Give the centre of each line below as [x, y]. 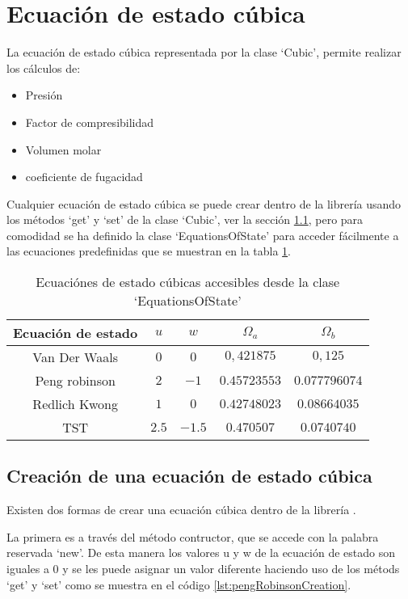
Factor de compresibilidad [90, 122]
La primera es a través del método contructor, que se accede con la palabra [193, 536]
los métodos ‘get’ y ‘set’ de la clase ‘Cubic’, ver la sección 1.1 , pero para [185, 219]
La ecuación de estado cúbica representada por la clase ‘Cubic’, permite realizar [204, 52]
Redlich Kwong [75, 404]
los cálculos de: [44, 67]
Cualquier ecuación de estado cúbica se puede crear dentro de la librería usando [204, 203]
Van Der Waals [75, 357]
